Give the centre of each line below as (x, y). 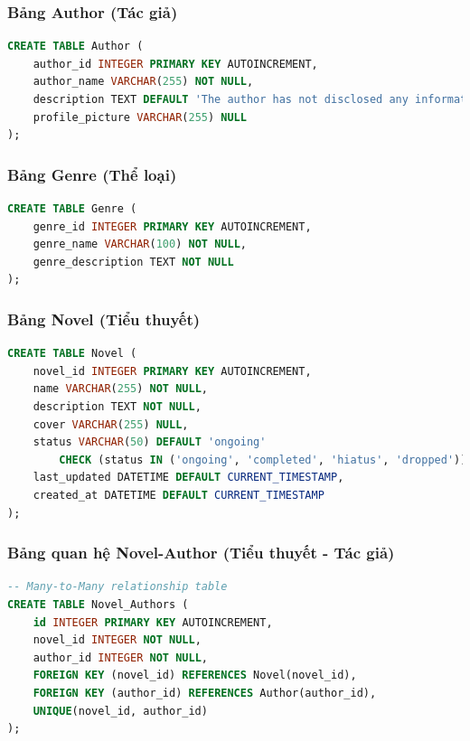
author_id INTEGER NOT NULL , (120, 657)
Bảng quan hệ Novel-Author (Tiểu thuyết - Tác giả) (201, 553)
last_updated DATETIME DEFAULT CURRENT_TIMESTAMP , (188, 478)
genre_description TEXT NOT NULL (133, 262)
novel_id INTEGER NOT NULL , (117, 640)
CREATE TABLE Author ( (75, 47)
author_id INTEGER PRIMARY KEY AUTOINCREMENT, (175, 64)
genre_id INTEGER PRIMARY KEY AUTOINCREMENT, (172, 226)
